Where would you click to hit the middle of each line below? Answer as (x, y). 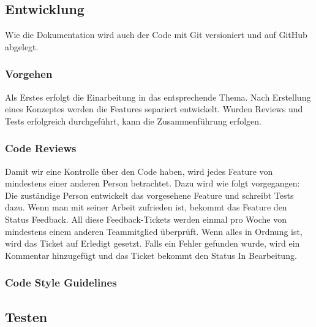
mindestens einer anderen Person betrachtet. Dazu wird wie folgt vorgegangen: (152, 183)
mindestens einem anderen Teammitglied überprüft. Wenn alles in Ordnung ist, (154, 231)
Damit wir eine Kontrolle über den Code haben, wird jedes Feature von (139, 171)
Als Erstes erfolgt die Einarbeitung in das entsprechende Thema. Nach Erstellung (158, 97)
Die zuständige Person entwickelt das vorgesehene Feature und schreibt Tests (149, 195)
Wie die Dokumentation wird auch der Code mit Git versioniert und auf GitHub (156, 35)
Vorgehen (29, 74)
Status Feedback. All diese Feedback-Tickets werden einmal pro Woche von (146, 219)
